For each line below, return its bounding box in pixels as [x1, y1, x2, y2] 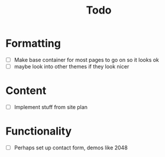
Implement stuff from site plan [14, 104, 88, 110]
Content [5, 84, 47, 97]
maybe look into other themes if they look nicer [14, 63, 130, 70]
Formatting [5, 37, 62, 50]
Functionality [5, 125, 72, 138]
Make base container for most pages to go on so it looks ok [14, 56, 159, 63]
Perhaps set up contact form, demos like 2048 [14, 144, 128, 151]
